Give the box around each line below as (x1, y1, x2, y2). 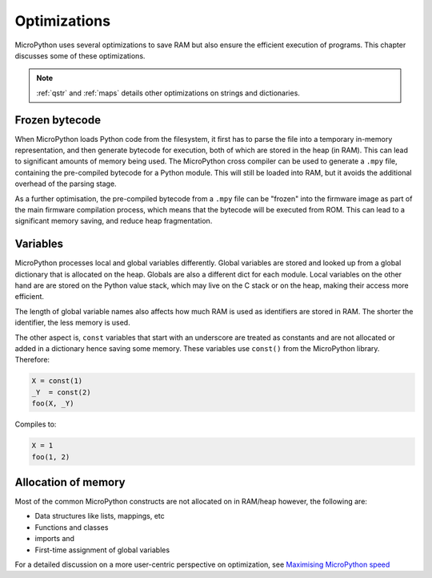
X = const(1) (31, 377, 83, 386)
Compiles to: (14, 419, 57, 429)
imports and (34, 534, 75, 544)
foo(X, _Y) (31, 399, 74, 408)
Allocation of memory (14, 475, 126, 489)
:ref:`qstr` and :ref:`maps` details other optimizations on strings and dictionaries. (36, 88, 300, 98)
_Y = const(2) (31, 387, 91, 397)
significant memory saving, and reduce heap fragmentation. (14, 216, 213, 226)
